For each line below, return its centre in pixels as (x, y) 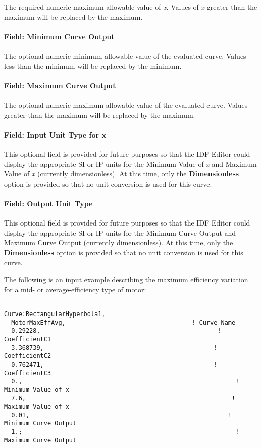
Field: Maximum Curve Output (60, 85)
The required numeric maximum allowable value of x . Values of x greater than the (131, 7)
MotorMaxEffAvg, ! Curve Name (123, 322)
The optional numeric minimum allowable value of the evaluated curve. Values (125, 55)
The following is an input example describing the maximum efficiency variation (126, 279)
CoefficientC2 (28, 356)
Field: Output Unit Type (48, 203)
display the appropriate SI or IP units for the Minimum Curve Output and (120, 232)
